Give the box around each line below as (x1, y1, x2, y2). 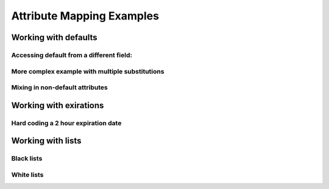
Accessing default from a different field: (11, 50, 133, 59)
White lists (11, 170, 44, 179)
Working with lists (11, 136, 82, 146)
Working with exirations (11, 100, 104, 111)
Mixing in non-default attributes (11, 83, 108, 92)
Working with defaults (11, 32, 97, 43)
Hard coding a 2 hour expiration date (11, 119, 122, 127)
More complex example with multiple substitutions (11, 67, 164, 75)
